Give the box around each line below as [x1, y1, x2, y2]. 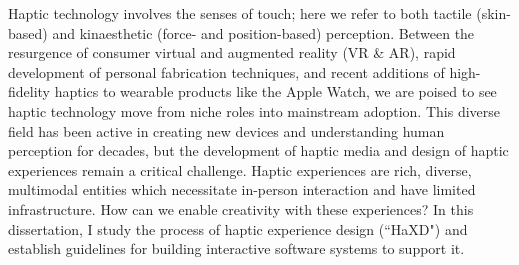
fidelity [8, 81, 51, 102]
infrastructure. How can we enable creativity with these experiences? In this [8, 198, 474, 219]
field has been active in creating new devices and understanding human [8, 120, 445, 141]
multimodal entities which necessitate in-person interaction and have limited [8, 179, 476, 200]
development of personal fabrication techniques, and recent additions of [8, 61, 445, 82]
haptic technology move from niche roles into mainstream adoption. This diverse [8, 100, 500, 121]
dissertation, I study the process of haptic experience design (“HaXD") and [8, 218, 468, 239]
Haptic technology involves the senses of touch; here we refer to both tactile [8, 3, 472, 23]
